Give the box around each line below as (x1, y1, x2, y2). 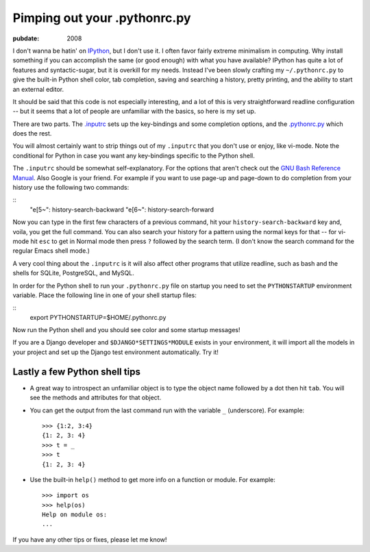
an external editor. (12, 85, 64, 93)
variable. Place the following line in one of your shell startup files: (12, 291, 197, 299)
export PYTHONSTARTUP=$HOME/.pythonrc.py (29, 313, 166, 321)
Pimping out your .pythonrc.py (12, 10, 191, 25)
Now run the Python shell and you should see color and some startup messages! (12, 326, 241, 334)
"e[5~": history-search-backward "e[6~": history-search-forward (29, 205, 214, 214)
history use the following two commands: (12, 184, 129, 192)
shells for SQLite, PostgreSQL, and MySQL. (12, 269, 135, 277)
